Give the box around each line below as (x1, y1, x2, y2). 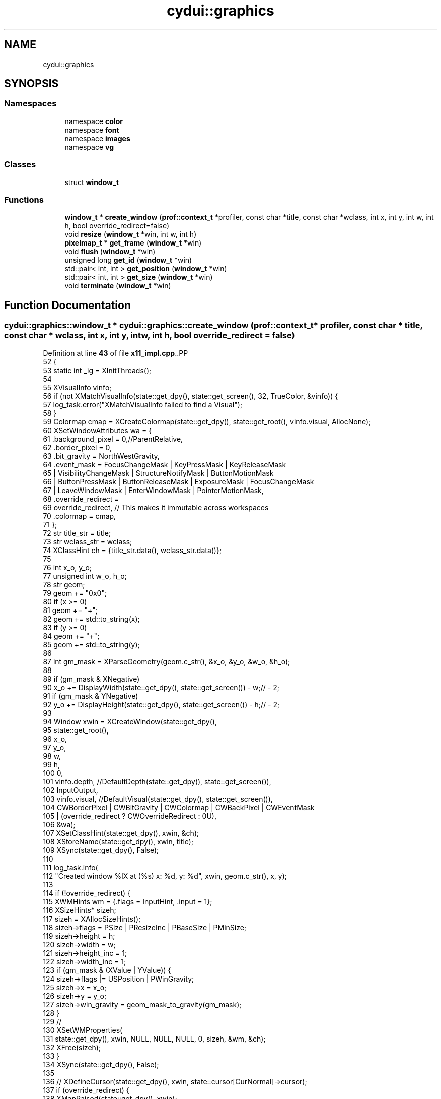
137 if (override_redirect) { (43, 1085, 129, 1094)
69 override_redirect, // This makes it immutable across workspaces (43, 503, 269, 512)
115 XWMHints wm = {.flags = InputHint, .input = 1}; (43, 897, 212, 906)
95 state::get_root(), (43, 725, 109, 735)
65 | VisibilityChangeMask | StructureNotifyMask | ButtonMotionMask (43, 468, 274, 477)
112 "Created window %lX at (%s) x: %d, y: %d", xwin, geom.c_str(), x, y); (43, 871, 287, 880)
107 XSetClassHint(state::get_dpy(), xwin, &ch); (43, 828, 199, 837)
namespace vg (64, 142, 114, 151)
